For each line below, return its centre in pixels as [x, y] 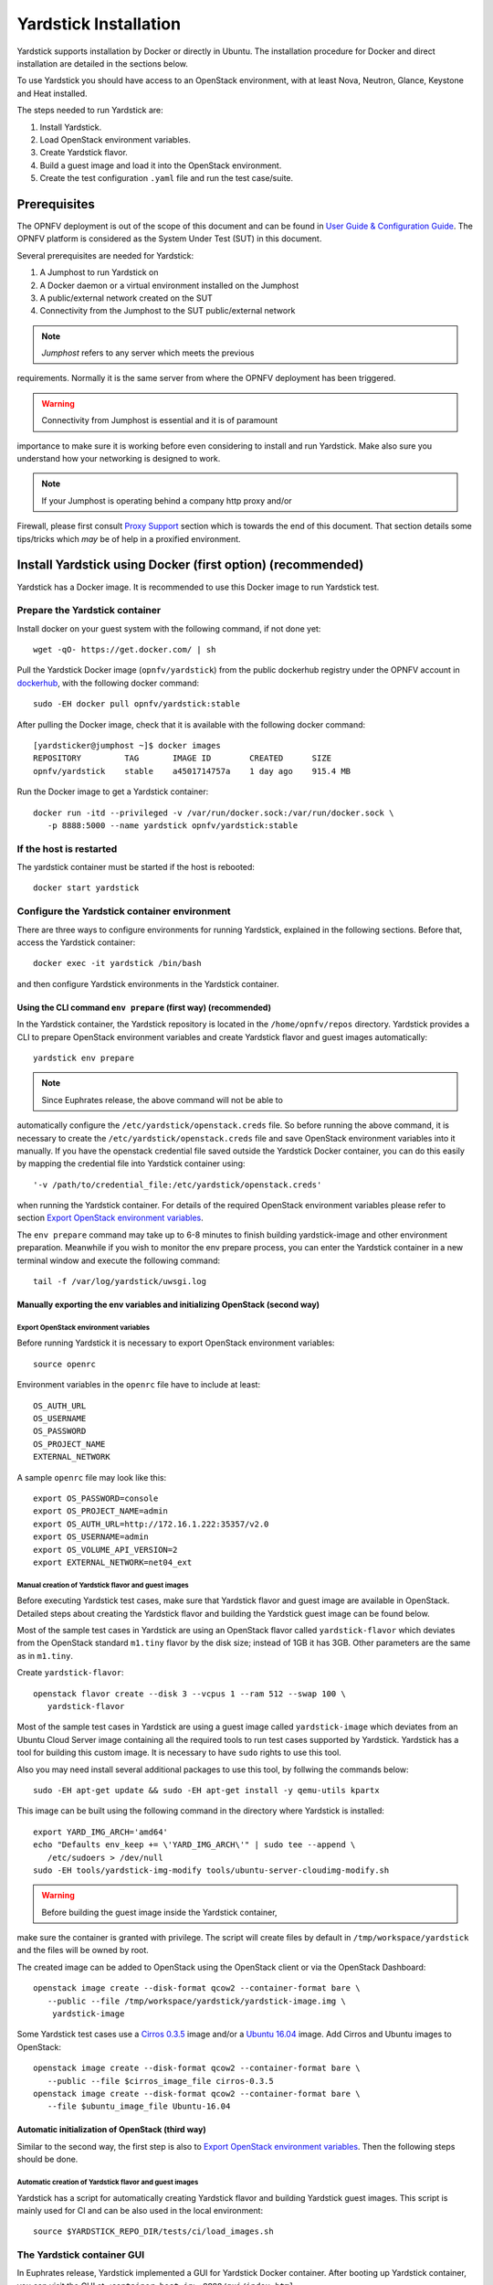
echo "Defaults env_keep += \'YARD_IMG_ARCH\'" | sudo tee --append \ [194, 1845]
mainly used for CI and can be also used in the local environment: [140, 2210]
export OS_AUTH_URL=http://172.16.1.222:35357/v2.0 [151, 1524]
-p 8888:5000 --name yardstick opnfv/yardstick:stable [173, 825]
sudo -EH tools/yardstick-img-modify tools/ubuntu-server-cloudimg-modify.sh [211, 1870]
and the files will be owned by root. [83, 1950]
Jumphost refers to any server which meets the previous [148, 353]
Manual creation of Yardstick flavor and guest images [103, 1585]
